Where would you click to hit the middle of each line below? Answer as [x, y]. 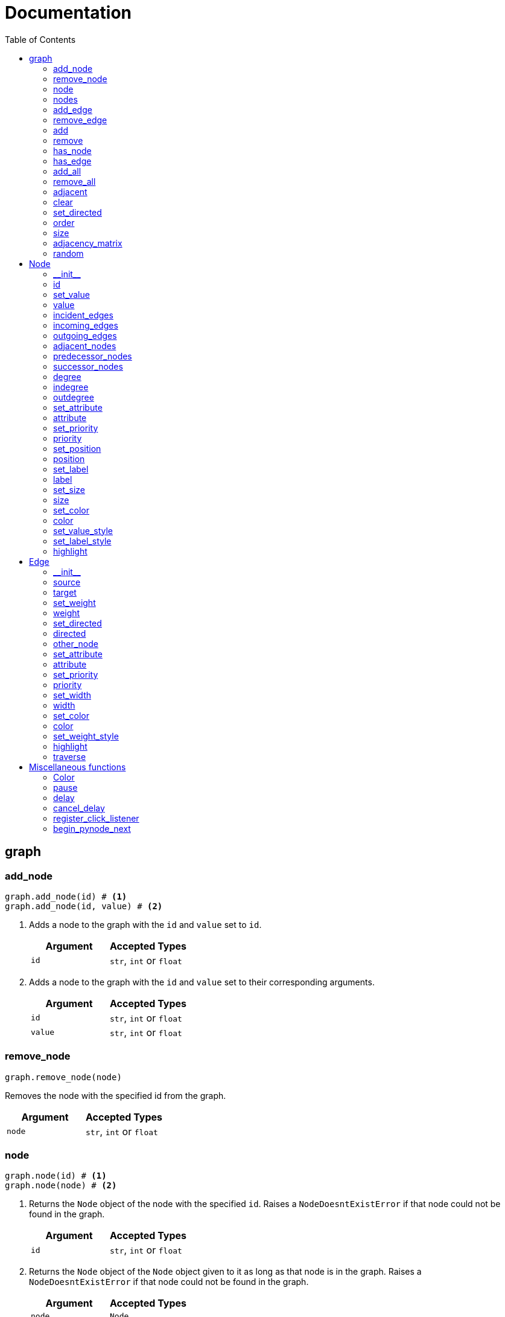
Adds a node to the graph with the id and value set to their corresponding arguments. [202, 982]
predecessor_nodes [93, 356]
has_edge [72, 161]
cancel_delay [79, 808]
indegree [71, 387]
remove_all [75, 181]
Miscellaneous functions [78, 767]
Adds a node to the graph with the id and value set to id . [145, 924]
